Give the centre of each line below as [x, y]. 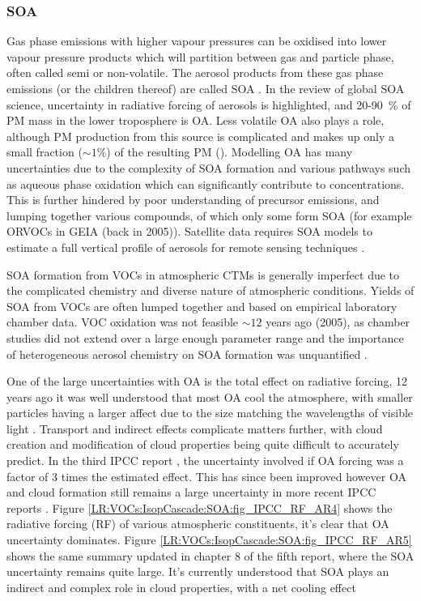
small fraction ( [45, 152]
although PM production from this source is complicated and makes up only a [200, 136]
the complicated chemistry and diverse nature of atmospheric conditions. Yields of [210, 290]
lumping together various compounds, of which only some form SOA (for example [209, 215]
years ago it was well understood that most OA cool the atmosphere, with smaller [210, 396]
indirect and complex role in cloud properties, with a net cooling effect [181, 587]
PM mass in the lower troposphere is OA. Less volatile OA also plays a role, [196, 120]
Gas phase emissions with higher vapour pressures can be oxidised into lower [197, 41]
